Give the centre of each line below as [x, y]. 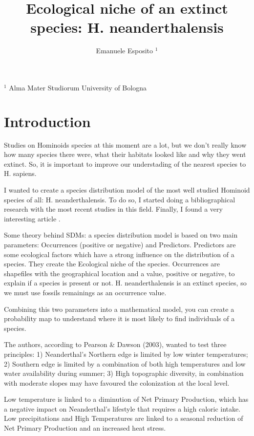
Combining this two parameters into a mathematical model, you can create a [119, 309]
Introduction [47, 121]
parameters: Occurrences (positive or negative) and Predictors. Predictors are [120, 244]
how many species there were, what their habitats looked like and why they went [125, 154]
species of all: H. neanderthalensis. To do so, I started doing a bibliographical [120, 199]
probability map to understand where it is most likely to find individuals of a [119, 318]
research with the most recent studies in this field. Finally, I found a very [113, 209]
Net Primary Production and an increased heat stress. [85, 428]
